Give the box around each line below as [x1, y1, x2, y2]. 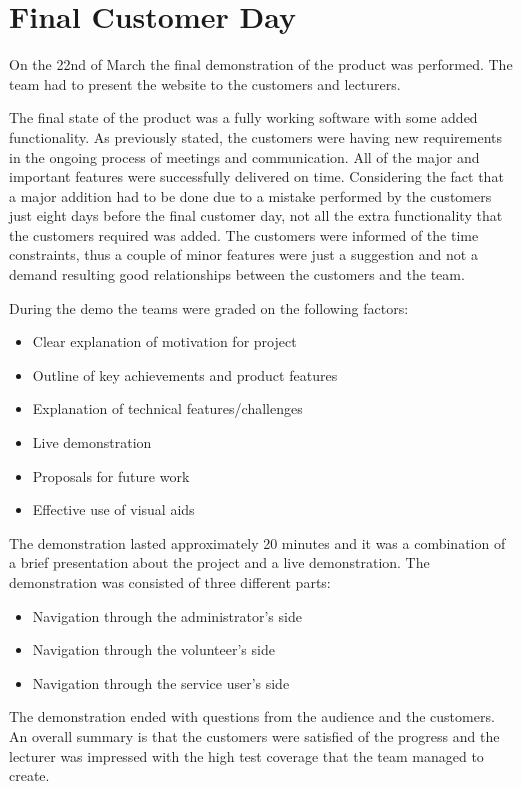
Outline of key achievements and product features [32, 364, 338, 385]
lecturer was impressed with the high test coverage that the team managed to [9, 745, 484, 766]
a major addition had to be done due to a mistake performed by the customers [9, 185, 492, 206]
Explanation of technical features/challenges [32, 398, 303, 419]
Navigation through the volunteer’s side [32, 639, 275, 660]
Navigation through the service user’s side [32, 672, 290, 693]
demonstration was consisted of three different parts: [9, 572, 331, 592]
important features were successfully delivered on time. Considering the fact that [9, 166, 504, 187]
